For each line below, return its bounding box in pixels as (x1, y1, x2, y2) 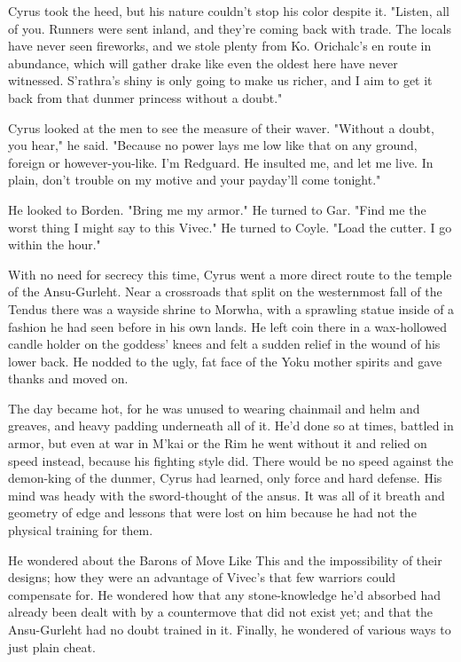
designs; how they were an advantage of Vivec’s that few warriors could (8, 568, 396, 587)
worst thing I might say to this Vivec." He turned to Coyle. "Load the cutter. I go (8, 217, 452, 236)
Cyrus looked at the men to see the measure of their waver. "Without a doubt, (8, 118, 434, 137)
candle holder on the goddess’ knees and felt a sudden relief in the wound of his (8, 335, 441, 353)
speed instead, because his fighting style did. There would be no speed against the (8, 451, 454, 469)
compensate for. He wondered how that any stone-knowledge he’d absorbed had (8, 585, 441, 603)
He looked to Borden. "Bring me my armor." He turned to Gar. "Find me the (8, 200, 426, 218)
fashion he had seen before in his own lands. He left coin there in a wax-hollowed (8, 317, 448, 335)
